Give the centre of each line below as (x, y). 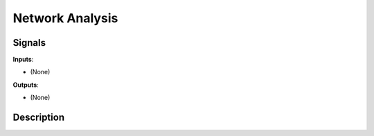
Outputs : (26, 85)
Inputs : (23, 60)
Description (39, 118)
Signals (29, 43)
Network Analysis (65, 18)
